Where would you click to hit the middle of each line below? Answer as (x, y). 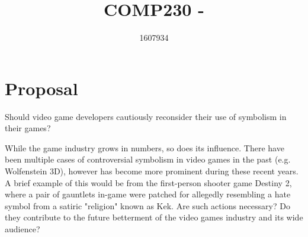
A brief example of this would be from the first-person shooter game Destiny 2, (148, 182)
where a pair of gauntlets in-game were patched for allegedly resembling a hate (148, 194)
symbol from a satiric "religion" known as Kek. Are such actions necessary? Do (147, 205)
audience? (23, 229)
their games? (28, 128)
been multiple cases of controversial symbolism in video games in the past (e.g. (148, 159)
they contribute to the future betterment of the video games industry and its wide (154, 217)
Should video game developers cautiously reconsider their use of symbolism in (146, 116)
